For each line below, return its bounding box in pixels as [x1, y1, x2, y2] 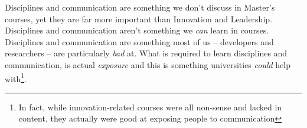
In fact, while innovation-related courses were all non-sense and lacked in [18, 100, 282, 113]
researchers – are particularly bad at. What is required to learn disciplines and [5, 47, 288, 59]
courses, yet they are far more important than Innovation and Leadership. [5, 12, 272, 25]
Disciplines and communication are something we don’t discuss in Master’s [5, 1, 275, 13]
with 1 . [5, 70, 27, 85]
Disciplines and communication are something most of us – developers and [5, 35, 274, 48]
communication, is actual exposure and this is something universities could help [5, 58, 291, 70]
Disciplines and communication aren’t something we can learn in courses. [5, 24, 269, 36]
